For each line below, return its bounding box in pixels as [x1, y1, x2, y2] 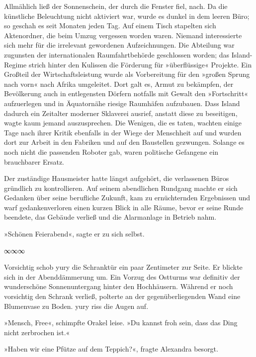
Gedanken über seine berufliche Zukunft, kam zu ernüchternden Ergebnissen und [4, 192, 251, 203]
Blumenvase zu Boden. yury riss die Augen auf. [4, 300, 149, 311]
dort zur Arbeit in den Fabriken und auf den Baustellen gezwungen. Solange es [4, 137, 245, 147]
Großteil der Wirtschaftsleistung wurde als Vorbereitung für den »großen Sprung [4, 69, 250, 79]
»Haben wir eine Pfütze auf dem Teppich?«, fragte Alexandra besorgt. [4, 344, 218, 354]
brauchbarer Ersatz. [4, 156, 65, 167]
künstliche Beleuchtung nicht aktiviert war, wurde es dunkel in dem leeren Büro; [4, 10, 250, 21]
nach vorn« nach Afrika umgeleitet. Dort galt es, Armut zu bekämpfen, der [4, 78, 234, 89]
